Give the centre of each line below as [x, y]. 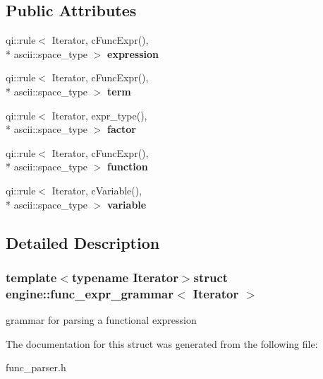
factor [122, 129]
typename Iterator [125, 277]
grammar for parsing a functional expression [101, 320]
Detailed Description [83, 242]
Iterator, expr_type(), [99, 115]
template [31, 277]
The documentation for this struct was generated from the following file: [162, 343]
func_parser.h [36, 367]
